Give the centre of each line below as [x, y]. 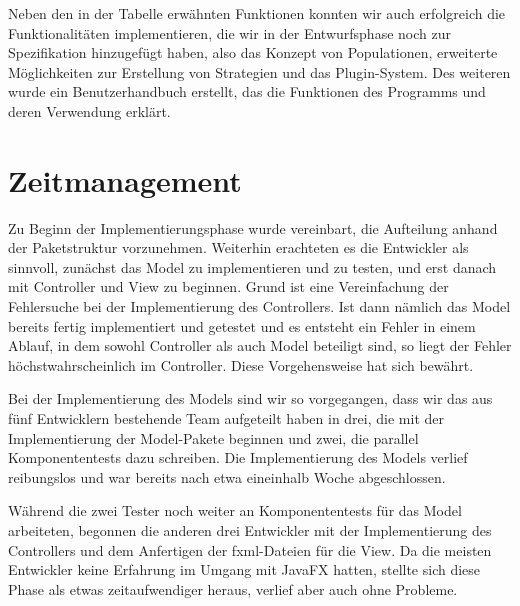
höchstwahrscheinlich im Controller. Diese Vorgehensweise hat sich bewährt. [241, 364]
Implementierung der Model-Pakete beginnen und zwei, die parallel [213, 437]
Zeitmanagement [125, 179]
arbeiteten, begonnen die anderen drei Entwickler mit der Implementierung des [250, 530]
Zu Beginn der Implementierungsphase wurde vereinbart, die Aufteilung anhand [253, 227]
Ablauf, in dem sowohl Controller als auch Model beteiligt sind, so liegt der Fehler [260, 345]
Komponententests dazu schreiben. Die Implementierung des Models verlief [238, 457]
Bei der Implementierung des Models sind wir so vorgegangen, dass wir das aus [250, 398]
